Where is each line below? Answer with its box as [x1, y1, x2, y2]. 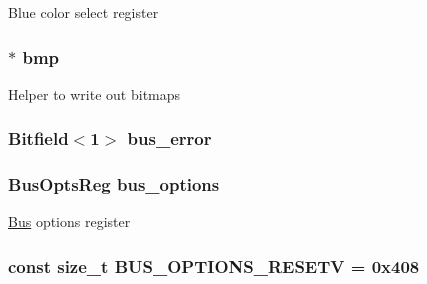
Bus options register [8, 211, 131, 232]
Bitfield [8, 126, 69, 151]
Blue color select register [8, 2, 159, 22]
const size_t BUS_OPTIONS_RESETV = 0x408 [8, 253, 420, 278]
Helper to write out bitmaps [8, 83, 181, 104]
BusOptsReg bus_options [8, 172, 220, 197]
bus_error [127, 126, 212, 151]
